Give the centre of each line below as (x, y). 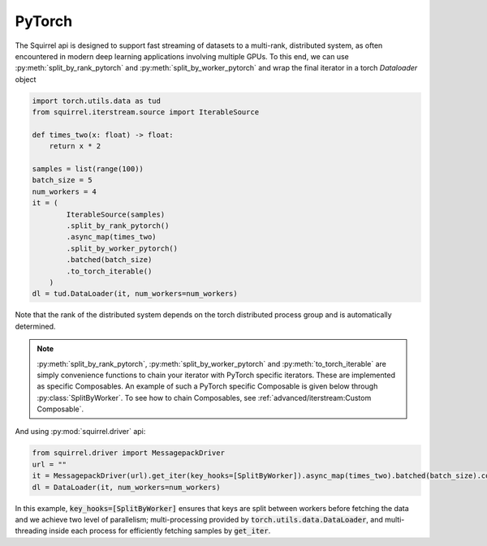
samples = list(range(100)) (88, 169)
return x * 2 (75, 146)
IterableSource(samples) (116, 214)
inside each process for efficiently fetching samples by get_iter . (160, 531)
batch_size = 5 (62, 180)
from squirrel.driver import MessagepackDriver (128, 453)
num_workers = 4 (65, 191)
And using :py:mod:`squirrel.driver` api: (80, 432)
